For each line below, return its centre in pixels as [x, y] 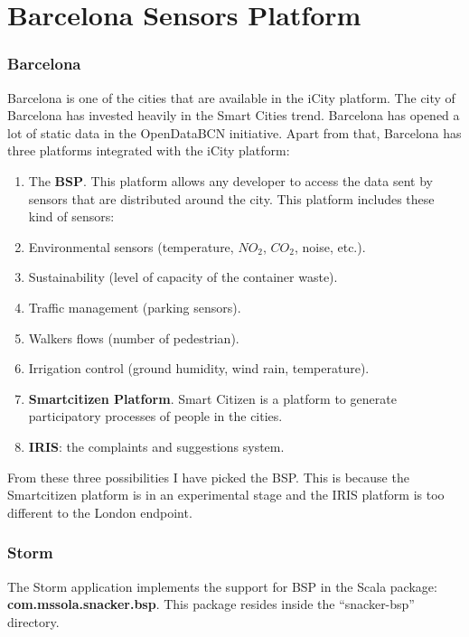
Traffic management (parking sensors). [135, 307]
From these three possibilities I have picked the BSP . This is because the [208, 477]
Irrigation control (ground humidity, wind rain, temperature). [199, 368]
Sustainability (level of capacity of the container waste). [183, 277]
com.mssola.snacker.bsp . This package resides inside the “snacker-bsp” [211, 604]
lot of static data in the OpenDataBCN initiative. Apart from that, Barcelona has [234, 132]
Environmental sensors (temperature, [131, 246]
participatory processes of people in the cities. [155, 416]
